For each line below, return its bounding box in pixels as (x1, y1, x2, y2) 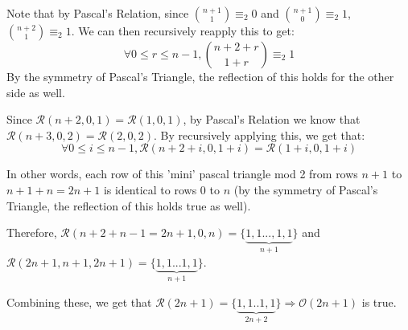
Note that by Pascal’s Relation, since (6, 5, 189, 21)
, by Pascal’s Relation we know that (183, 111, 361, 128)
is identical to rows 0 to (103, 181, 220, 198)
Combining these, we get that (6, 294, 152, 311)
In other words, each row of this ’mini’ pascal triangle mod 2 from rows (6, 165, 358, 182)
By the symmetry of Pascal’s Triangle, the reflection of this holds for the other (6, 68, 394, 84)
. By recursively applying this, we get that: (153, 126, 365, 143)
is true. (361, 294, 397, 311)
